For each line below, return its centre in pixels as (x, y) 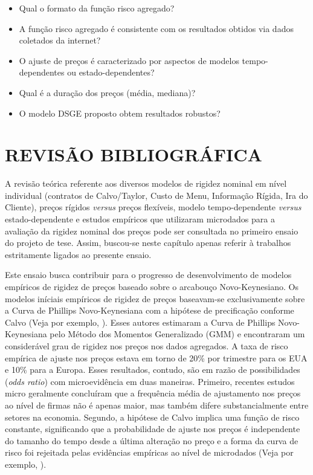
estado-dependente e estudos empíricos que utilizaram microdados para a (140, 219)
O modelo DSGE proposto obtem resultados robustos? (120, 113)
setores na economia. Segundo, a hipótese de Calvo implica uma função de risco (152, 417)
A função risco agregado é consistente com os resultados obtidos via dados (156, 28)
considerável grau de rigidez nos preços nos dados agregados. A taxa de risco (147, 346)
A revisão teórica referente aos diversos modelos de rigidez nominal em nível (146, 183)
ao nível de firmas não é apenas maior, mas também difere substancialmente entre (157, 405)
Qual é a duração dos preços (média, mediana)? (107, 92)
